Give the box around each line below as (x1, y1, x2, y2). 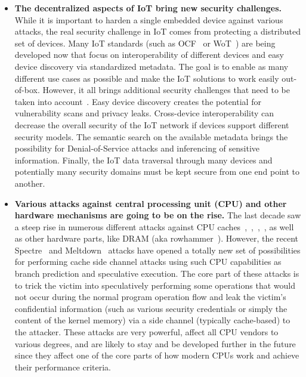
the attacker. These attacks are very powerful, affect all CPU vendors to (14, 326, 279, 338)
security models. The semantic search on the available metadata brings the (14, 130, 288, 143)
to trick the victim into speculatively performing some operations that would (14, 279, 295, 291)
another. (14, 177, 45, 189)
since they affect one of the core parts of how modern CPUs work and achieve (14, 349, 299, 361)
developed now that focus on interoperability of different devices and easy (14, 48, 284, 61)
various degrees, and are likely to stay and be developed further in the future (14, 337, 296, 350)
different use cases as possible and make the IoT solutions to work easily (14, 72, 279, 84)
